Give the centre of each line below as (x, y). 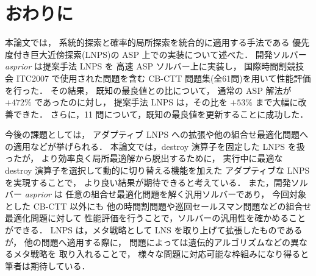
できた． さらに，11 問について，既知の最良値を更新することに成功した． (161, 114)
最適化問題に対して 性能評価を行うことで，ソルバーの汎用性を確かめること (156, 218)
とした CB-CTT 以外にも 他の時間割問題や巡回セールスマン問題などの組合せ (158, 206)
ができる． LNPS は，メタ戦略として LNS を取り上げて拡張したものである (154, 230)
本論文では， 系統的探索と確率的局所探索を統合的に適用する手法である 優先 (157, 42)
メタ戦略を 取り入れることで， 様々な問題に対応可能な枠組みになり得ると (161, 254)
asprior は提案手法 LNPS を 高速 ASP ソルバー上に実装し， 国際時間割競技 (155, 66)
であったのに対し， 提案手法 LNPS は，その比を (131, 102)
